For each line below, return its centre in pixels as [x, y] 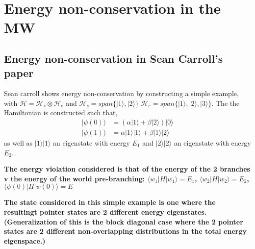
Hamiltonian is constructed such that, [61, 112]
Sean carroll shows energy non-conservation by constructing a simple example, [121, 93]
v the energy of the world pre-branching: [75, 178]
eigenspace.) [25, 240]
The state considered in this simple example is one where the [110, 202]
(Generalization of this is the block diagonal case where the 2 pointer [124, 221]
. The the [226, 103]
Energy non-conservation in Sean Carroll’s [114, 58]
